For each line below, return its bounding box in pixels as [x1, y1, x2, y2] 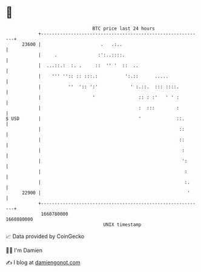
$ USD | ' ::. [5, 115, 185, 122]
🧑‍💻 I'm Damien [5, 247, 43, 254]
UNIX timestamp [103, 221, 142, 228]
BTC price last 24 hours [92, 25, 155, 32]
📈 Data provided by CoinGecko [5, 233, 85, 240]
